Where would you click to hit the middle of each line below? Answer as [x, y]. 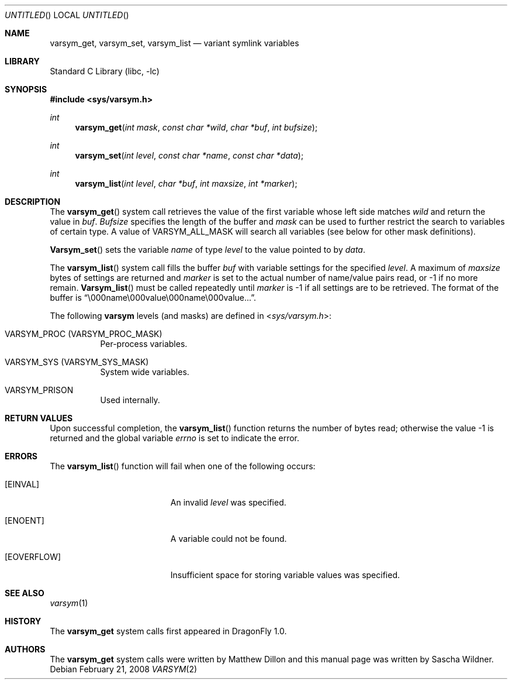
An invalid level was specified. [228, 502]
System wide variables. [145, 372]
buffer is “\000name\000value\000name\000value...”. [153, 298]
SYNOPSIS [26, 89]
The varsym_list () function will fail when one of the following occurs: [183, 466]
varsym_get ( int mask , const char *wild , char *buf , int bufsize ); [196, 127]
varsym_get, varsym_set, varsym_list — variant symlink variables [174, 43]
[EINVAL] [22, 484]
